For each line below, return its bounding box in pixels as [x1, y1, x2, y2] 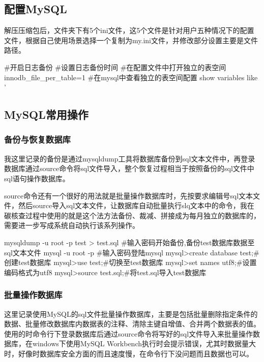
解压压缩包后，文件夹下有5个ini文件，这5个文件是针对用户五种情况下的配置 [4, 25, 254, 36]
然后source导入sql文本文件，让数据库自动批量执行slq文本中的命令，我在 [18, 200, 254, 211]
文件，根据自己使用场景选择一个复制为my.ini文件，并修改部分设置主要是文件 [4, 35, 258, 45]
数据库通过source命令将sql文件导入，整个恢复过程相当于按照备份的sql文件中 [4, 163, 254, 174]
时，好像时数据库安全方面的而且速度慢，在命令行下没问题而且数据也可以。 [4, 348, 253, 358]
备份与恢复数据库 [4, 133, 71, 146]
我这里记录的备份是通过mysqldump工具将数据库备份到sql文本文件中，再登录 [4, 153, 255, 163]
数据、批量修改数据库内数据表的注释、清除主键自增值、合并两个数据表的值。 [4, 318, 260, 329]
